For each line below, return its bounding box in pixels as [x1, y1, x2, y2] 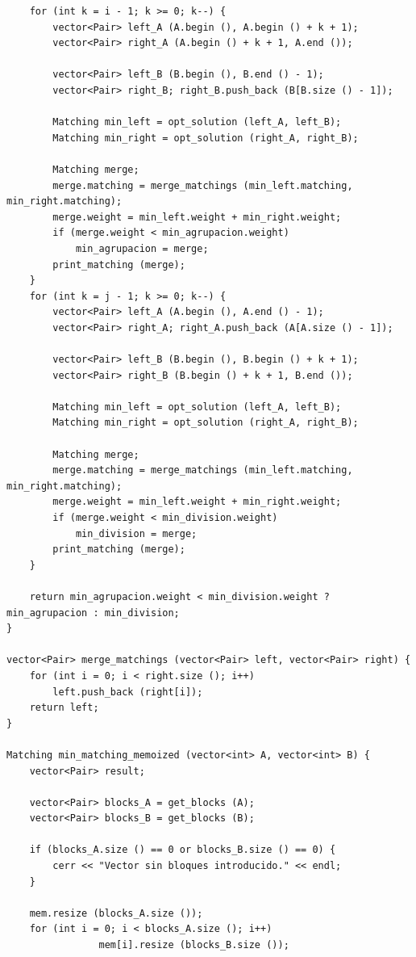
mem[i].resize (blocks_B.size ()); [98, 939, 289, 951]
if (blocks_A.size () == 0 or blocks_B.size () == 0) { [29, 844, 336, 856]
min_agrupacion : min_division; [6, 607, 180, 619]
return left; [29, 702, 99, 714]
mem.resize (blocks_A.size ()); [29, 907, 203, 919]
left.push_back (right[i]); [52, 686, 203, 698]
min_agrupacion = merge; [75, 242, 209, 254]
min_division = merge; [75, 527, 198, 539]
